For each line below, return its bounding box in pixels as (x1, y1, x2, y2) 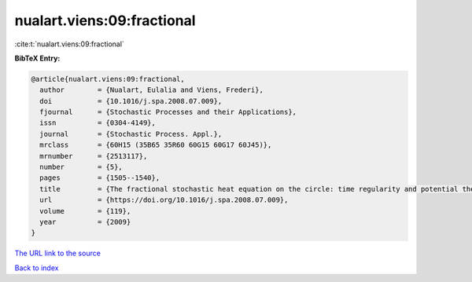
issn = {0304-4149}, (39, 119, 157, 127)
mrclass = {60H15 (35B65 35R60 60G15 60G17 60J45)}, (39, 141, 272, 149)
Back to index (14, 263, 59, 273)
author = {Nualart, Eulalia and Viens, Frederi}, (39, 86, 264, 94)
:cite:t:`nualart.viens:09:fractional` (14, 39, 125, 49)
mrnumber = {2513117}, (39, 152, 148, 160)
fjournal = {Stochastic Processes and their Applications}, (39, 108, 297, 117)
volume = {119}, (39, 207, 131, 215)
